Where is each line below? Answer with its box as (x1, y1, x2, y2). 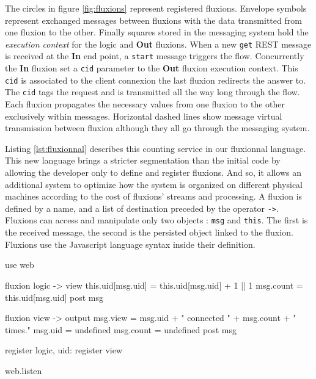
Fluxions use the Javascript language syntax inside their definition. (5, 237, 255, 250)
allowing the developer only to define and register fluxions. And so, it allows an (5, 166, 301, 179)
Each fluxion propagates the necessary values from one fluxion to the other (5, 98, 285, 110)
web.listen (5, 364, 42, 377)
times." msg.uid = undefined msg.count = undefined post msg (5, 323, 237, 336)
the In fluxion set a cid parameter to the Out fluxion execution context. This (5, 62, 298, 74)
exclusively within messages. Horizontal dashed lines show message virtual (5, 109, 282, 122)
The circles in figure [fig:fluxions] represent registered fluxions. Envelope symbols (5, 2, 307, 14)
